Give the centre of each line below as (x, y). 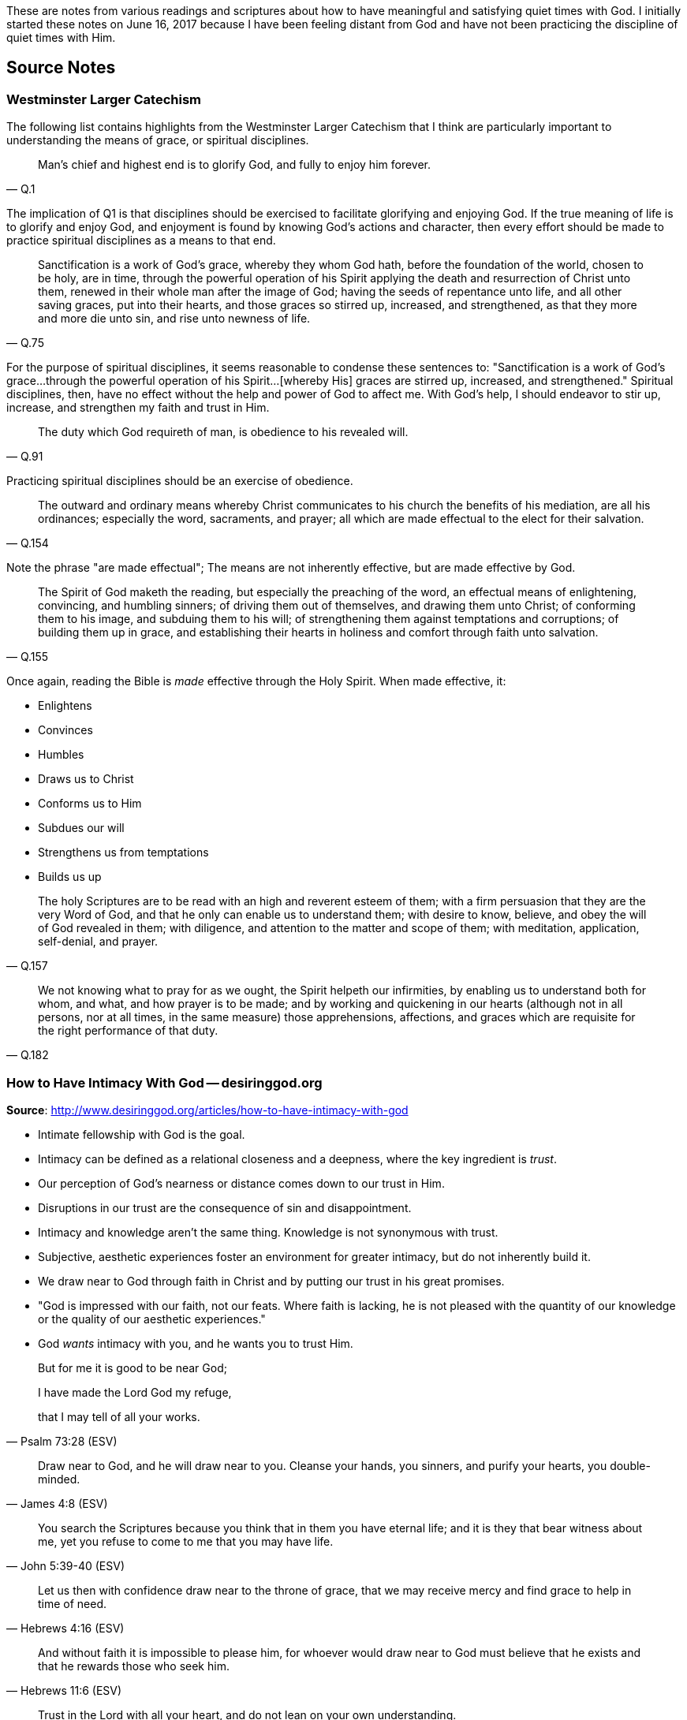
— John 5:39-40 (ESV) (66, 1565)
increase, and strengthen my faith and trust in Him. (138, 408)
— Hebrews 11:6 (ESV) (64, 1690)
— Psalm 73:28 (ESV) (62, 1441)
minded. (59, 1479)
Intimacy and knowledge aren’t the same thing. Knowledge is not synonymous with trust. (268, 1232)
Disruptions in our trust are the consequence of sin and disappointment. (225, 1207)
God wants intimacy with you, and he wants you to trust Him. (196, 1343)
